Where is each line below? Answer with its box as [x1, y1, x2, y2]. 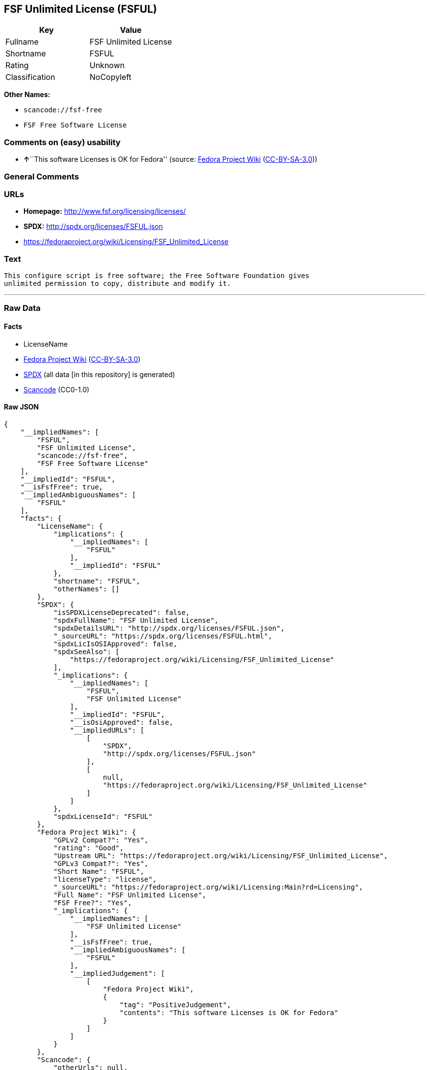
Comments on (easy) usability [4, 137, 121, 147]
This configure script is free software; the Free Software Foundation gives [4, 272, 310, 280]
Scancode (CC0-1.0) [24, 385, 90, 394]
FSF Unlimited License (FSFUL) [4, 3, 157, 15]
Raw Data [4, 303, 41, 313]
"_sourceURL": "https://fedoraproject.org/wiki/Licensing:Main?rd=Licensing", [53, 883, 363, 891]
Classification [5, 72, 55, 82]
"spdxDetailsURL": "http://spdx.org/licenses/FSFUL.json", [53, 624, 285, 632]
